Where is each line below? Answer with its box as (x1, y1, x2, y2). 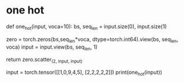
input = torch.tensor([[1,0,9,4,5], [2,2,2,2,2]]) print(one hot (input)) (6, 69, 162, 77)
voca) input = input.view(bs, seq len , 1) (6, 43, 98, 52)
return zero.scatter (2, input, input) (6, 56, 83, 64)
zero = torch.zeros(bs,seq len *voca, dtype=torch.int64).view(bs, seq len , (6, 36, 179, 44)
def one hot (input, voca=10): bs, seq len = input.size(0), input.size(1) (6, 23, 167, 31)
